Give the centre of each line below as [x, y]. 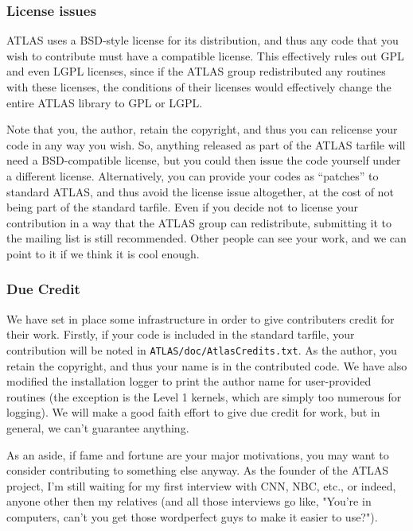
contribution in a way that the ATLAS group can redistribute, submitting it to [199, 222]
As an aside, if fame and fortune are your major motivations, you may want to [198, 454]
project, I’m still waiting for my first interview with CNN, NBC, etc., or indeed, [201, 485]
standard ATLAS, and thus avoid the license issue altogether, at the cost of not [200, 191]
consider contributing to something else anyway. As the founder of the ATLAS [198, 470]
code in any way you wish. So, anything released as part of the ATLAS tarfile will [206, 144]
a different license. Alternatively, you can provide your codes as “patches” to [193, 175]
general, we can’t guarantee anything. [98, 427]
